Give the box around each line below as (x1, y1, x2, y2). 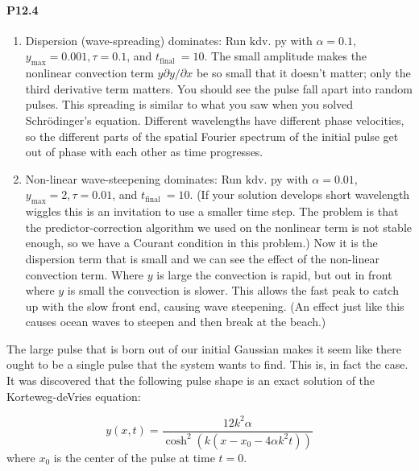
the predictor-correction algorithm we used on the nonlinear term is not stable (25, 218, 413, 235)
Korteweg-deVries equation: (6, 387, 141, 404)
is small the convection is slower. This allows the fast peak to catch (67, 282, 399, 299)
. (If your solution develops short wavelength (189, 186, 410, 203)
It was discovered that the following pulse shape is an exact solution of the (6, 372, 375, 389)
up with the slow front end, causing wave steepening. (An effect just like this (25, 297, 404, 314)
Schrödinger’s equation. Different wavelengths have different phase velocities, (25, 111, 404, 128)
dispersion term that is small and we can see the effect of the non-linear (25, 250, 380, 266)
